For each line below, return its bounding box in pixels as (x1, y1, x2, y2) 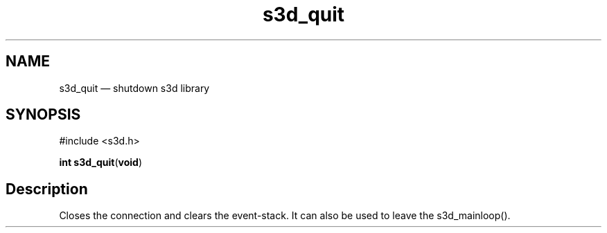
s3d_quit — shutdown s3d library (59, 82, 210, 94)
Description (6, 180, 88, 198)
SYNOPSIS (6, 106, 81, 124)
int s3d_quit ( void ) (59, 156, 143, 169)
